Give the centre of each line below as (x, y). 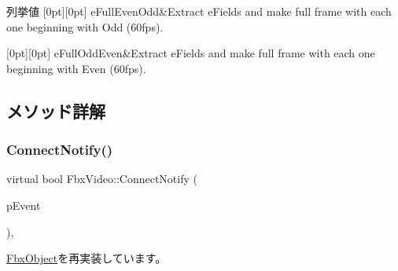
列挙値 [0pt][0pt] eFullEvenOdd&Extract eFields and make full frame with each (199, 11)
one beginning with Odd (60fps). (85, 26)
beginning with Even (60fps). (76, 68)
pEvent (24, 205)
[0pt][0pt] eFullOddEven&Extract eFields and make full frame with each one (191, 53)
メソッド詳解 (56, 110)
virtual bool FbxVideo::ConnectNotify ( (102, 179)
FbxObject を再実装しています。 (87, 258)
